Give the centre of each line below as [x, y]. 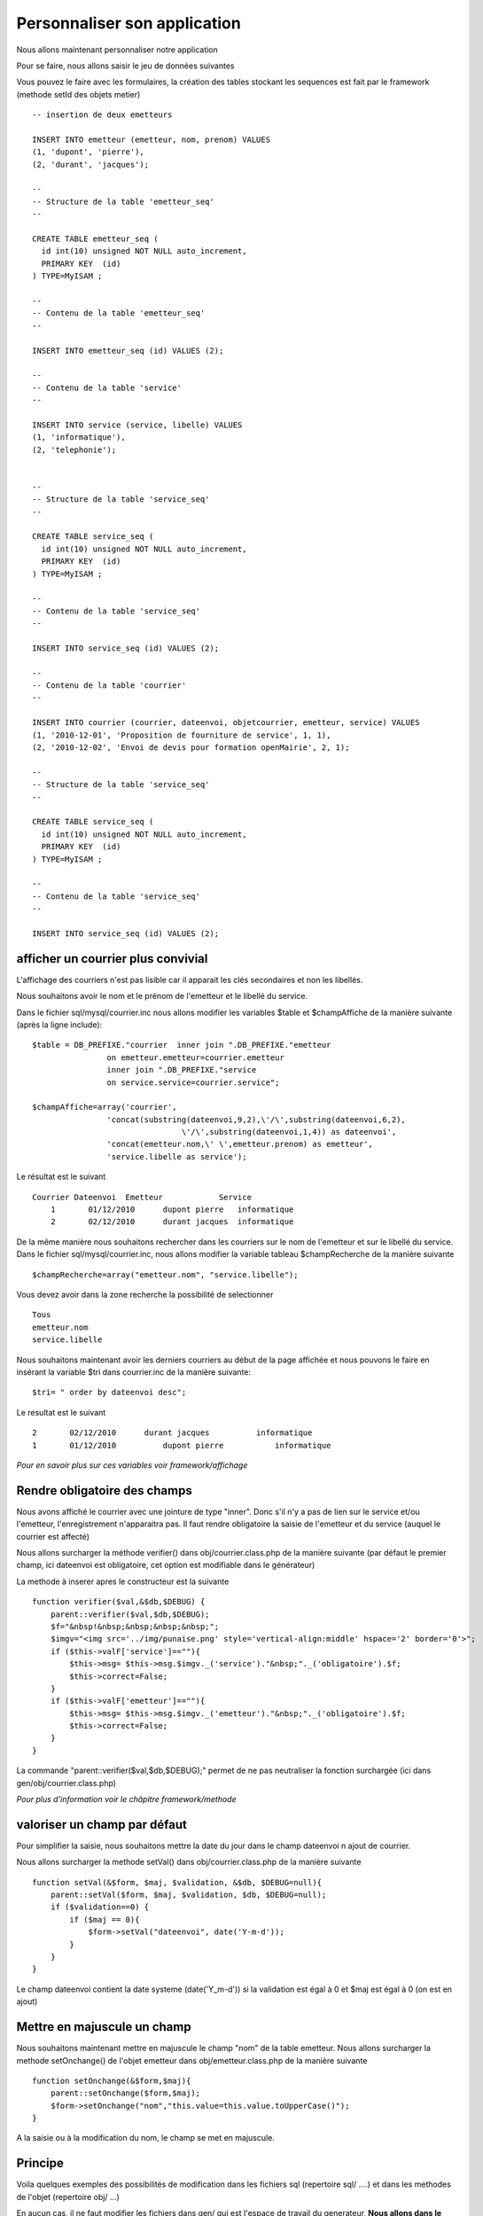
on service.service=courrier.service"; [193, 1082]
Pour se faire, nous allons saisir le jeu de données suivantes [125, 66]
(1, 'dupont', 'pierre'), [89, 152]
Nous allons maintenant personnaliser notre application [117, 50]
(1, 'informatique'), [79, 437]
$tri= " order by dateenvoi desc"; [109, 1393]
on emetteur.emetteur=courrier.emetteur [196, 1057]
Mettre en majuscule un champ [104, 2027]
